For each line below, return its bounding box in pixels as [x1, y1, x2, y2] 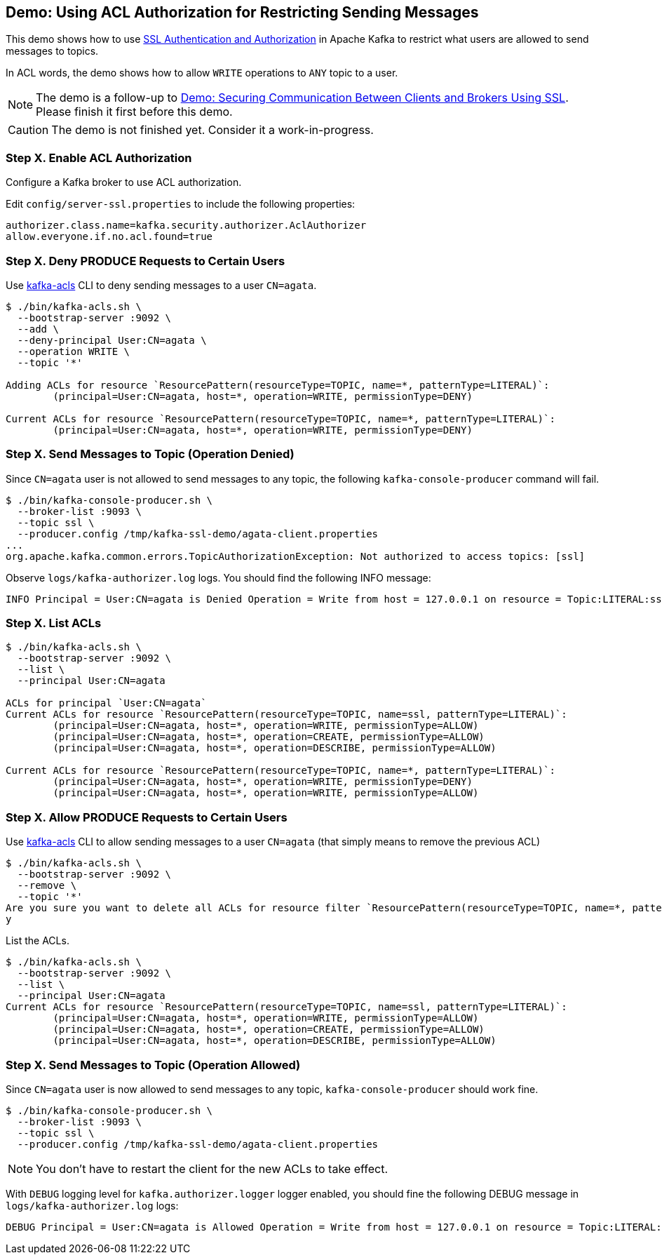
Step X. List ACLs [6, 616, 102, 631]
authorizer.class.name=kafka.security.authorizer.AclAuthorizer [6, 220, 367, 232]
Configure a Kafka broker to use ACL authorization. [6, 176, 242, 189]
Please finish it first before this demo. [36, 105, 233, 119]
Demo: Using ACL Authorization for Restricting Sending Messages [6, 4, 479, 21]
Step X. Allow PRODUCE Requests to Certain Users [6, 810, 288, 824]
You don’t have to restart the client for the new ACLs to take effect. [36, 1161, 389, 1176]
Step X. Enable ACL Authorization [6, 150, 192, 165]
